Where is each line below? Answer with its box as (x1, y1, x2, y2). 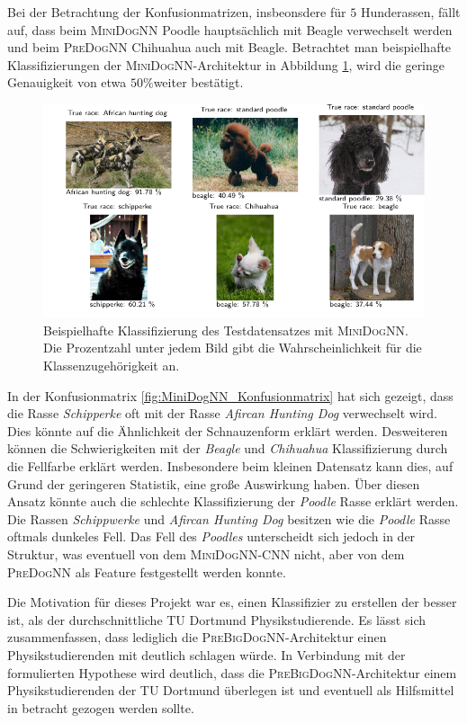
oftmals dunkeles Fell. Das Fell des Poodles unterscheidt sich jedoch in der (7, 527, 416, 546)
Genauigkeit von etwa (7, 73, 127, 92)
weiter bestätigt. (153, 73, 244, 92)
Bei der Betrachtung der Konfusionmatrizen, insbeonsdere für (7, 3, 346, 21)
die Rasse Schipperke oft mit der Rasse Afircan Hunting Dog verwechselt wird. (7, 404, 438, 423)
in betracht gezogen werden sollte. (7, 698, 194, 717)
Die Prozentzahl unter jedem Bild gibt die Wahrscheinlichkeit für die (43, 338, 422, 357)
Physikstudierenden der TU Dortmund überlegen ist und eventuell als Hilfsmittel (7, 681, 454, 700)
